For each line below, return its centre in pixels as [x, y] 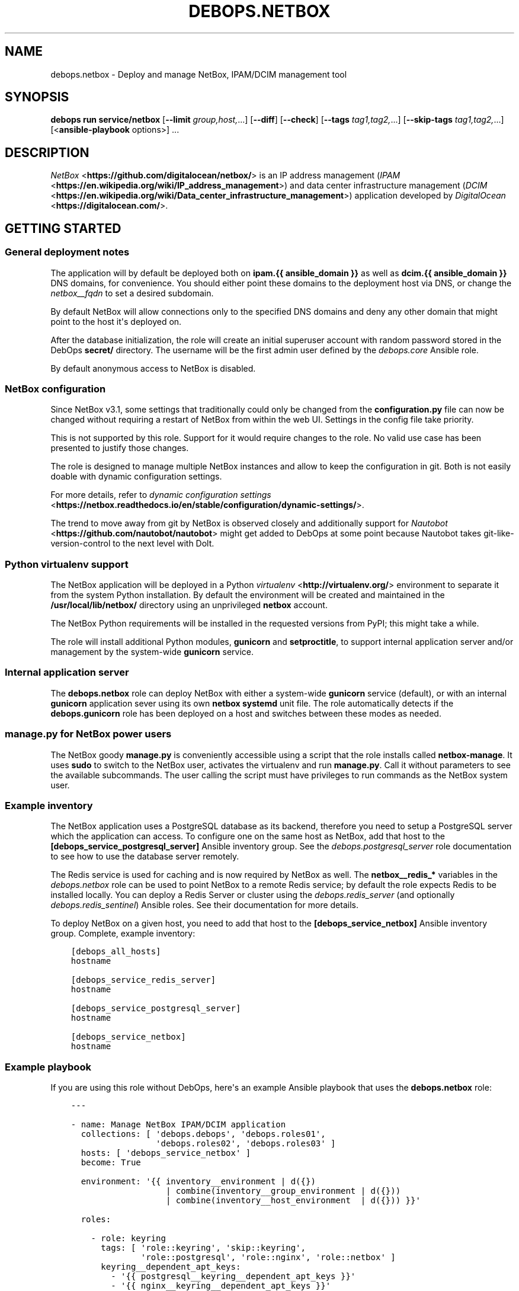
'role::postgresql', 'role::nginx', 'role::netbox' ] [268, 1257]
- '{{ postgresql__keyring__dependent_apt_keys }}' [233, 1276]
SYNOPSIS [37, 97]
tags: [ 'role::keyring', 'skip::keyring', [203, 1248]
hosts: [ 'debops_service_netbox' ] [166, 1153]
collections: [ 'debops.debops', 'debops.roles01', [203, 1134]
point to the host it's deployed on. [116, 321]
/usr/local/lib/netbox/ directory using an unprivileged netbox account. [189, 605]
